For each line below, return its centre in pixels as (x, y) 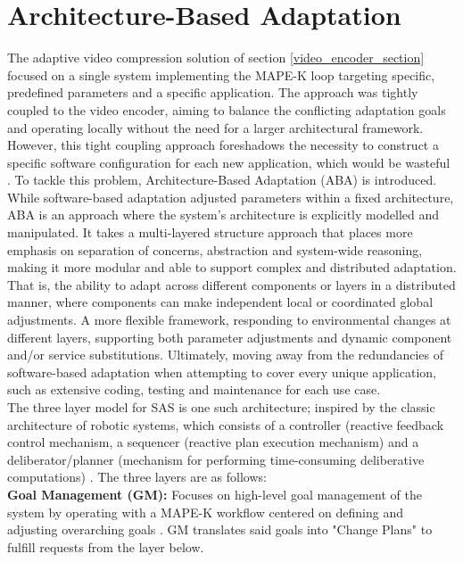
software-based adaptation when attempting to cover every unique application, (222, 372)
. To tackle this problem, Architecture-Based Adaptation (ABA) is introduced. (222, 180)
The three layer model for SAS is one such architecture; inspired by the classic (221, 407)
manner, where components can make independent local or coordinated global (220, 302)
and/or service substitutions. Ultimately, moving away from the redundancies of (226, 355)
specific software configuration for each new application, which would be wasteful (229, 162)
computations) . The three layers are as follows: (137, 477)
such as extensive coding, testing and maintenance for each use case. (194, 389)
